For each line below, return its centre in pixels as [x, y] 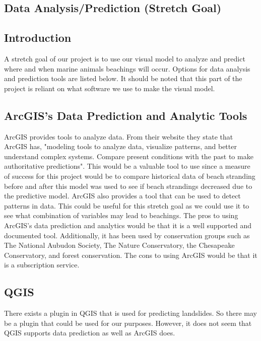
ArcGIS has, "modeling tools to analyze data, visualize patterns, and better [120, 146]
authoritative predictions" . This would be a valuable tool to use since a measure [127, 166]
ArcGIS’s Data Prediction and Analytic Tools [126, 115]
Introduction [38, 38]
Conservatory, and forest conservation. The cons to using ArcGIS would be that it [131, 255]
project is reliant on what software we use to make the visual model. [110, 88]
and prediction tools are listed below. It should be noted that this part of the [123, 78]
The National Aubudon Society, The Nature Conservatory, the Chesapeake [119, 245]
